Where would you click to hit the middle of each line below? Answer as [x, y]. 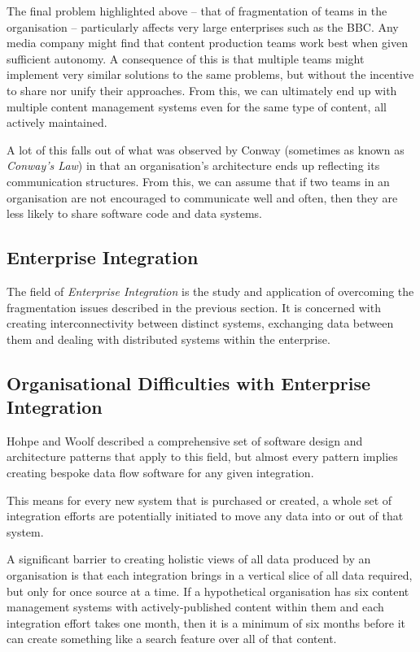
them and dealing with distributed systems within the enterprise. [168, 339]
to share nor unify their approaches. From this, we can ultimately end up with [202, 90]
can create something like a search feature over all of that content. [172, 639]
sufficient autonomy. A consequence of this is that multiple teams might [186, 58]
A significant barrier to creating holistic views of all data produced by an [189, 559]
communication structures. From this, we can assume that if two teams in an [198, 181]
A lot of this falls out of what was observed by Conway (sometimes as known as [206, 149]
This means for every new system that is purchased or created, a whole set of [199, 500]
